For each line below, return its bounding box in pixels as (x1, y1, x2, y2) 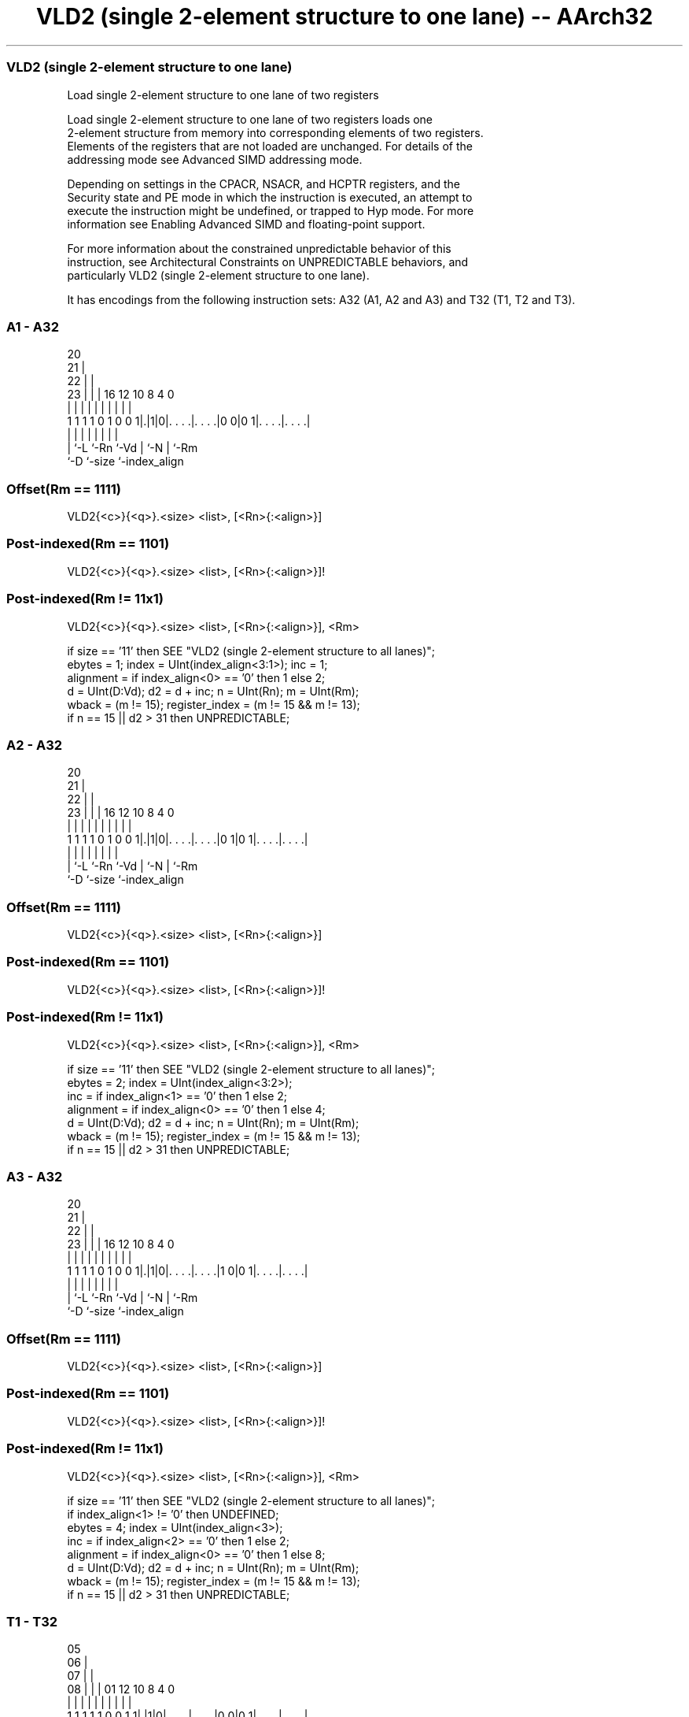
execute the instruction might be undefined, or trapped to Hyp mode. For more (67, 203, 474, 217)
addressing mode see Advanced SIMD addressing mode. (67, 152, 363, 166)
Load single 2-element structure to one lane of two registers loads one (67, 112, 433, 126)
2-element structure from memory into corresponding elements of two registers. (67, 125, 484, 139)
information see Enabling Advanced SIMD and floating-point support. (67, 217, 426, 231)
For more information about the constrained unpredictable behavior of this (67, 241, 451, 255)
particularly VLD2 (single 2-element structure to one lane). (67, 268, 370, 282)
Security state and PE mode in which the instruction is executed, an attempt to (67, 190, 473, 204)
